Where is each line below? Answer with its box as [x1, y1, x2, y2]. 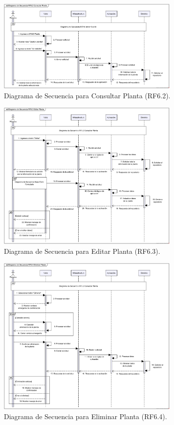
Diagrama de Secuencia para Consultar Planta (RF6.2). [4, 90, 171, 100]
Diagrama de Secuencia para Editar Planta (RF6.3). [4, 246, 160, 256]
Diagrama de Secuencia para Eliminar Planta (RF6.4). [4, 411, 167, 421]
